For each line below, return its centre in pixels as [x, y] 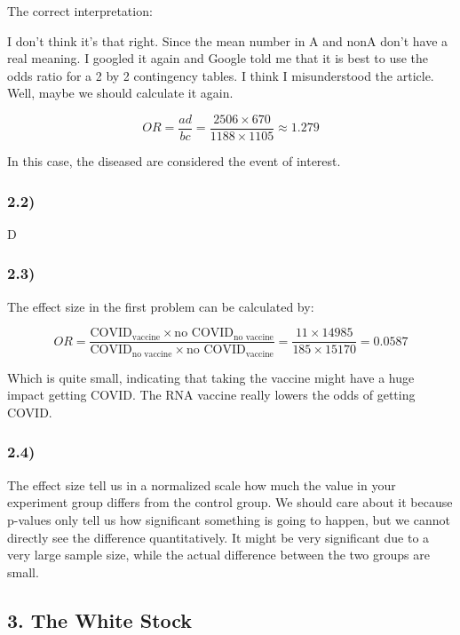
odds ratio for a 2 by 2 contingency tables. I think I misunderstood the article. [221, 75]
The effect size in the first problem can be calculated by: [161, 306]
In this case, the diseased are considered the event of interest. [174, 161]
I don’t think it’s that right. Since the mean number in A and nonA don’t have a [228, 40]
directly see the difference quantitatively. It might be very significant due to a [218, 537]
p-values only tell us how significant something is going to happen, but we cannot [229, 519]
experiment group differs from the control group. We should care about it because [230, 502]
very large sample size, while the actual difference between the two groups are [218, 555]
